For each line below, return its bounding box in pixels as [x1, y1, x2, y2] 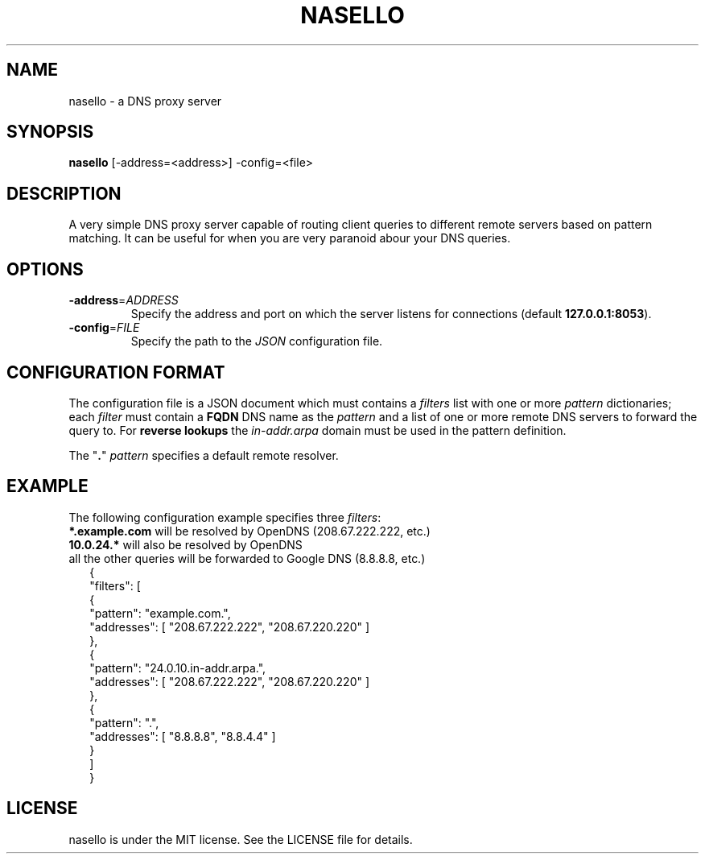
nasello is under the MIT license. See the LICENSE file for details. [68, 832, 413, 846]
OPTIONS [6, 258, 84, 279]
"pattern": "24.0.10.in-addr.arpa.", [89, 660, 266, 675]
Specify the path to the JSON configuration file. [130, 334, 383, 349]
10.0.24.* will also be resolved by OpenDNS [68, 537, 303, 552]
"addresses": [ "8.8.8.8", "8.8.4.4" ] [89, 729, 276, 743]
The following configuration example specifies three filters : [68, 510, 381, 524]
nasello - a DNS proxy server [68, 93, 222, 108]
